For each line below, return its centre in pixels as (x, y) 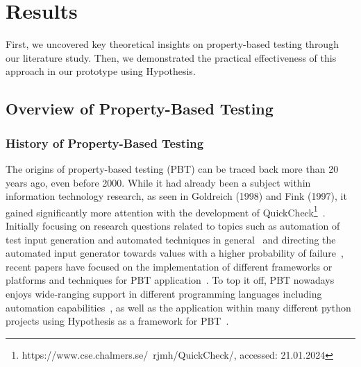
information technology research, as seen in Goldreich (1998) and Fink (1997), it (176, 196)
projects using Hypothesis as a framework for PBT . (117, 321)
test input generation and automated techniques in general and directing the (171, 239)
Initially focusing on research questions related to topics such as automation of (173, 225)
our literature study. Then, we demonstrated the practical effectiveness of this (171, 57)
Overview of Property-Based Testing (140, 109)
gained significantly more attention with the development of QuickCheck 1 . (166, 211)
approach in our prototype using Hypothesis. (101, 71)
